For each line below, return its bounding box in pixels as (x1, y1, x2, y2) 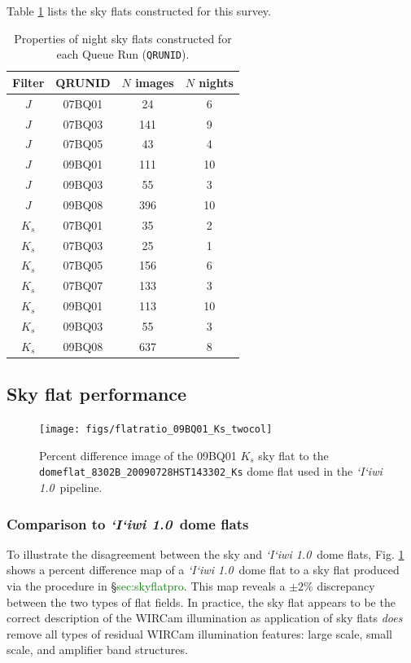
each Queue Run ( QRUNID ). (56, 46, 190, 63)
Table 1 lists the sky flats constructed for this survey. (7, 2, 271, 19)
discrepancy (317, 577, 375, 595)
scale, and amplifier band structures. (7, 641, 188, 658)
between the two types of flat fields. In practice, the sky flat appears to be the (7, 593, 396, 610)
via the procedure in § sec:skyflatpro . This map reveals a (7, 577, 286, 595)
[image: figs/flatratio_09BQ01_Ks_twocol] (39, 424, 273, 436)
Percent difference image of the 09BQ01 (39, 446, 237, 463)
